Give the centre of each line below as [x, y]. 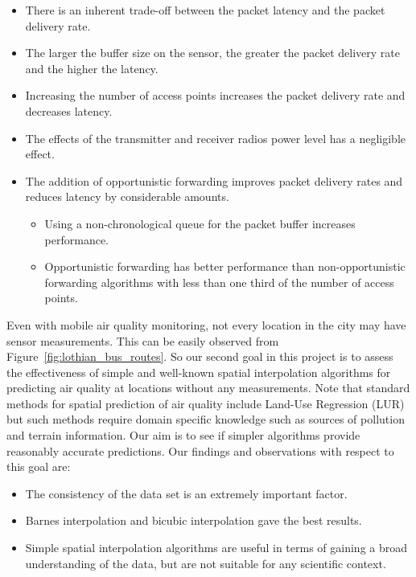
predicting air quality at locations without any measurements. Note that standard [208, 388]
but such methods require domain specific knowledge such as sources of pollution [206, 419]
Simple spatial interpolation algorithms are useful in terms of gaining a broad [216, 548]
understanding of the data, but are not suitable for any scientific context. [206, 563]
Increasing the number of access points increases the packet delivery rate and [215, 95]
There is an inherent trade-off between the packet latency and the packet [205, 10]
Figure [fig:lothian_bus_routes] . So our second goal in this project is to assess [200, 356]
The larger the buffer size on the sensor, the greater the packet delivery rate [213, 53]
